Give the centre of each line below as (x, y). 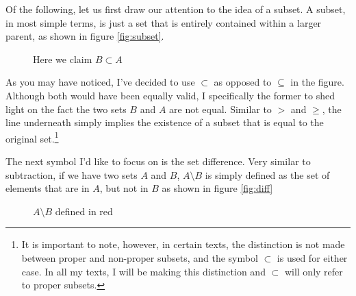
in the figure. (317, 82)
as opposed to (243, 82)
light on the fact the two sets (66, 109)
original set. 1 (32, 137)
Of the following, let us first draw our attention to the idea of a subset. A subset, (176, 9)
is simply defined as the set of (267, 174)
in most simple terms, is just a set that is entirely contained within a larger (164, 22)
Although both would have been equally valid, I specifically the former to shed (170, 95)
